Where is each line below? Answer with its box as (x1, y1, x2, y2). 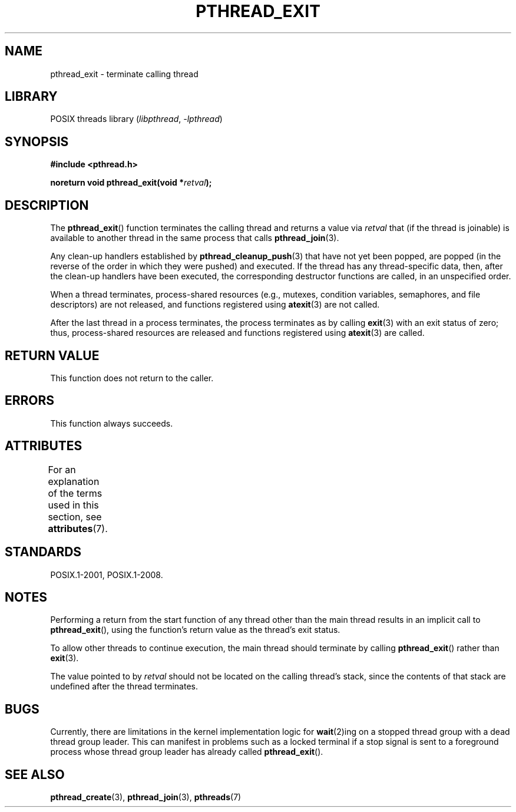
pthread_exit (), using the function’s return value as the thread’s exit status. (50, 625, 340, 635)
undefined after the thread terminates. (50, 681, 199, 692)
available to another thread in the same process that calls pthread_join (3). (50, 233, 339, 243)
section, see (48, 510, 102, 523)
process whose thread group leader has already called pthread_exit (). (50, 747, 323, 757)
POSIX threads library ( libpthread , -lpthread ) (50, 114, 223, 124)
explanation (48, 475, 100, 487)
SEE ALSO (5, 767, 65, 782)
